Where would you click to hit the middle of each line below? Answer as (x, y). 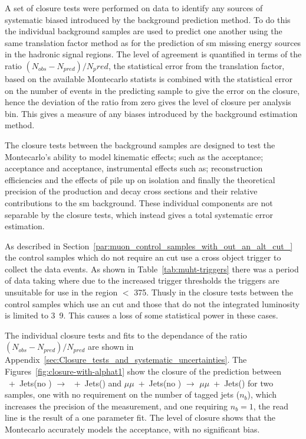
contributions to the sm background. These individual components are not (139, 202)
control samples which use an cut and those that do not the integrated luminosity (152, 303)
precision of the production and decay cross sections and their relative (131, 191)
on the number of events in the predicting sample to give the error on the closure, (152, 90)
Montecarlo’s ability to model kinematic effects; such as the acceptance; (134, 156)
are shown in (111, 347)
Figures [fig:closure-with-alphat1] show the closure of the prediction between (143, 371)
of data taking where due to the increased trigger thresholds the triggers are (142, 280)
